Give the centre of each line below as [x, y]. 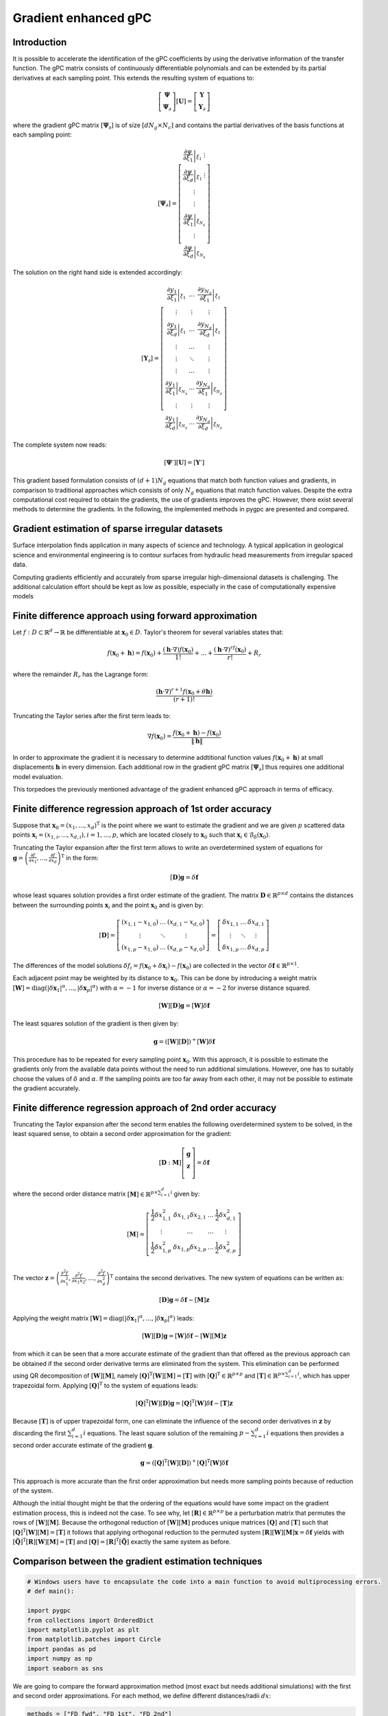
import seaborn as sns [65, 1668]
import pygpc [49, 1611]
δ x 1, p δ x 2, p [190, 1248]
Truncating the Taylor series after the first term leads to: [92, 716]
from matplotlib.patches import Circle [94, 1639]
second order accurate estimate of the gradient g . [83, 1446]
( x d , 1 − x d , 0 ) [186, 923]
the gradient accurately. [46, 1089]
